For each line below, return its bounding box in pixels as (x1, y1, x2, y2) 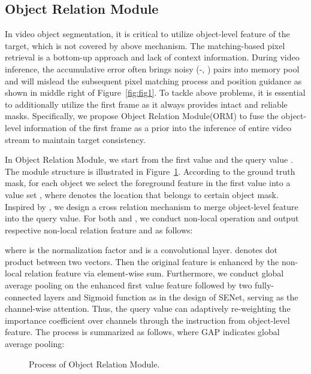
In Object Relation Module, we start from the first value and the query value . (5, 153, 293, 166)
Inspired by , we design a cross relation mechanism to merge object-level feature (5, 200, 298, 212)
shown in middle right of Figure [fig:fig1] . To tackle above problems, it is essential (5, 86, 306, 99)
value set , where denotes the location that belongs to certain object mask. (5, 188, 279, 200)
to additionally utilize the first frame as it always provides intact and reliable (5, 98, 288, 110)
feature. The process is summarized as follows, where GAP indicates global (5, 326, 280, 338)
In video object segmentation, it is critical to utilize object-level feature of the (5, 28, 290, 40)
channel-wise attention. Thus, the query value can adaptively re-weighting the (5, 302, 291, 315)
